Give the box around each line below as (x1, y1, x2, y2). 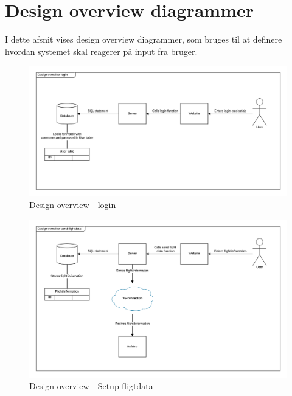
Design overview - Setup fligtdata (29, 380, 153, 392)
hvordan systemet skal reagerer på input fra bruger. (5, 44, 198, 57)
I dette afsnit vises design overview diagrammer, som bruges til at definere (5, 33, 282, 46)
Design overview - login (29, 198, 116, 211)
